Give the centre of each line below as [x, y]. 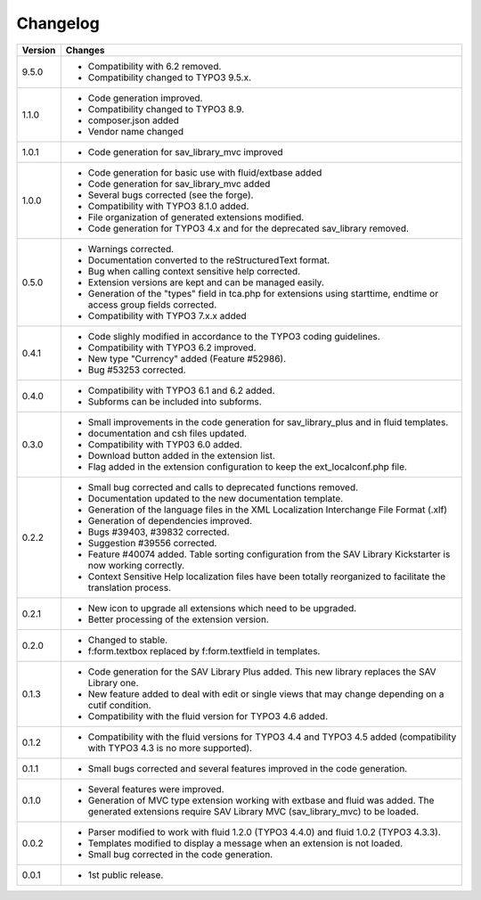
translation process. [130, 587]
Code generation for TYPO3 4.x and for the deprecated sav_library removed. [249, 228]
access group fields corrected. [152, 305]
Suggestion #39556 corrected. [152, 543]
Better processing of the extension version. [178, 619]
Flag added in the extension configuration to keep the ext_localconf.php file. [247, 466]
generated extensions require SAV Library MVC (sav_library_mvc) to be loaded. [253, 811]
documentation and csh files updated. [167, 433]
